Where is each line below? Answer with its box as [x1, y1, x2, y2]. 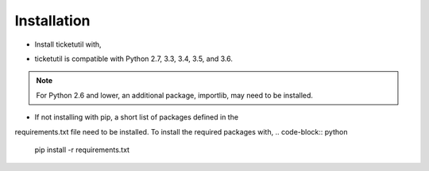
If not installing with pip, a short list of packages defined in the [34, 112, 238, 122]
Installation [14, 12, 91, 29]
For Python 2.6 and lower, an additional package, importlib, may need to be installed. [36, 90, 314, 100]
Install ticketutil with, [34, 40, 102, 49]
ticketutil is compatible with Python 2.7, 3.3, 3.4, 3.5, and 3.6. [34, 54, 234, 63]
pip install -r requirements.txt [34, 145, 130, 154]
